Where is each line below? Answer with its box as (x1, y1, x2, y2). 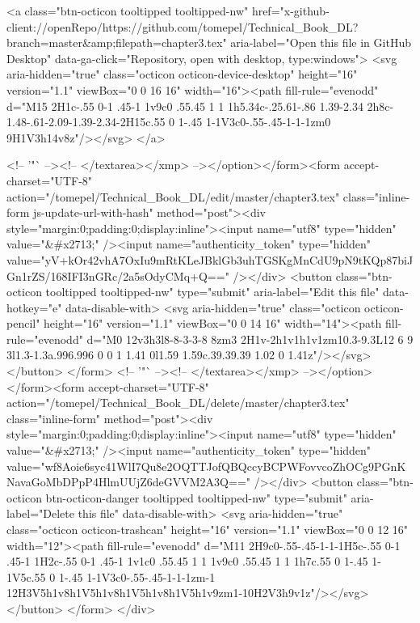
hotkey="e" (6, 299, 62, 316)
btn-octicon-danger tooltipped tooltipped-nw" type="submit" (45, 489, 347, 506)
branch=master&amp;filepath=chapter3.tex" (6, 34, 227, 51)
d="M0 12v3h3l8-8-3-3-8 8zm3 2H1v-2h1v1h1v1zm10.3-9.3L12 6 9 (86, 330, 414, 347)
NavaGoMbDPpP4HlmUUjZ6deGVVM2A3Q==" (6, 473, 251, 490)
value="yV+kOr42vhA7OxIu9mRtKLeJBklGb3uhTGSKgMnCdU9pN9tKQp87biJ (6, 251, 414, 268)
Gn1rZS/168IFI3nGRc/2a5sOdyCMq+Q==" (6, 267, 229, 284)
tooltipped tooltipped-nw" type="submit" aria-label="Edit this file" (45, 283, 380, 300)
